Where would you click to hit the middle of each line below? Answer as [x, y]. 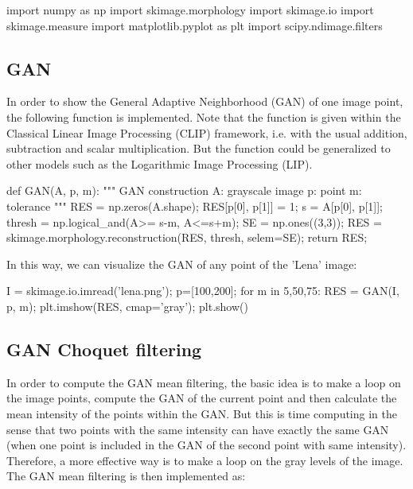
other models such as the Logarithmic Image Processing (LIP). [160, 163]
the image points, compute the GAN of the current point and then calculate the [202, 398]
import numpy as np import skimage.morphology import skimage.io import [190, 10]
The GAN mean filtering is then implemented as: [126, 476]
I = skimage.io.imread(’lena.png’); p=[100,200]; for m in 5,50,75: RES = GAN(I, [203, 291]
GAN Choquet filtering [104, 349]
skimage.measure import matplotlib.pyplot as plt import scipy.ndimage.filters [195, 25]
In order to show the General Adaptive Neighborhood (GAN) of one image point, [205, 101]
